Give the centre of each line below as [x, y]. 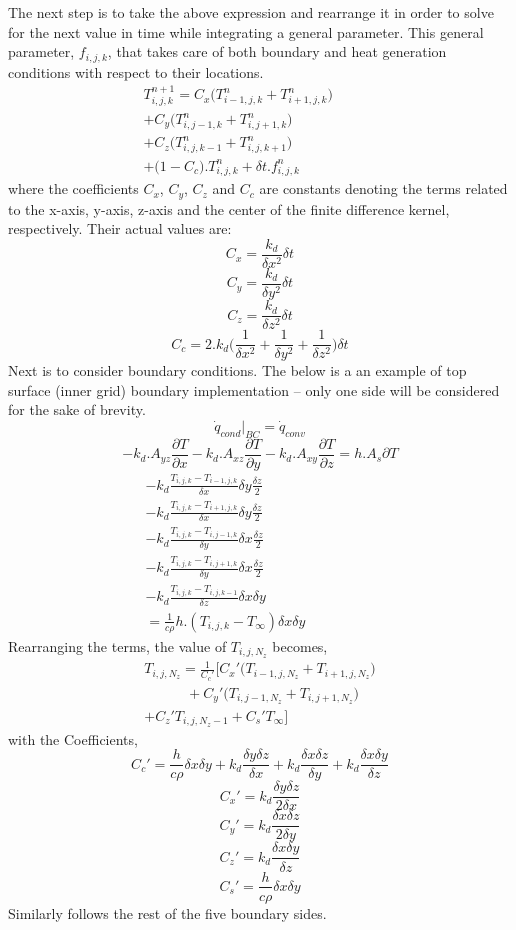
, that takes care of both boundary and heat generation [277, 51]
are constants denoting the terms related [383, 188]
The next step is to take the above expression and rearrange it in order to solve [251, 12]
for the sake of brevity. [77, 409]
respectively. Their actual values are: [120, 228]
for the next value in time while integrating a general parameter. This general [246, 31]
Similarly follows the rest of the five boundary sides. [167, 912]
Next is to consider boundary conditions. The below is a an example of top [237, 370]
